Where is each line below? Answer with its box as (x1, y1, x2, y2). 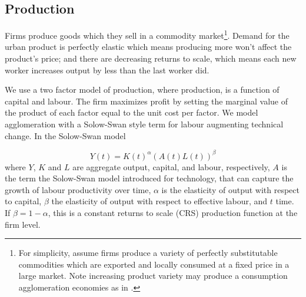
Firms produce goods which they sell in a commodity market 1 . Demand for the (5, 28, 290, 41)
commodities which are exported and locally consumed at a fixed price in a (18, 258, 290, 270)
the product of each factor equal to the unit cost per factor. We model (5, 106, 258, 119)
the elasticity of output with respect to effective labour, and (51, 195, 268, 207)
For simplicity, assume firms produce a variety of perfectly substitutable (18, 247, 278, 259)
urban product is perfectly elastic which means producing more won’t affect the (5, 41, 292, 53)
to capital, (5, 195, 42, 207)
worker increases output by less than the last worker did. (5, 63, 209, 76)
